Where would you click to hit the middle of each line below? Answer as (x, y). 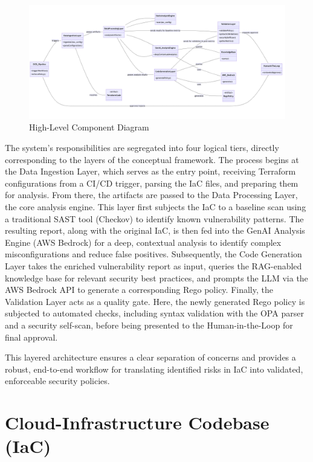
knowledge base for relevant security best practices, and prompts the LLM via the (156, 278)
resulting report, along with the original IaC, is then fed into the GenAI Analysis (155, 230)
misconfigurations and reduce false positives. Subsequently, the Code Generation (153, 254)
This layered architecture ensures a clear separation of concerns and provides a (150, 357)
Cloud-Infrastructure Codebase (137, 422)
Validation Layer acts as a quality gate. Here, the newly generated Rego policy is (155, 301)
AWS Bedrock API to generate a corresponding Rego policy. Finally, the (139, 290)
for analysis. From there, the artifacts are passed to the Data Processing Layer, (151, 195)
